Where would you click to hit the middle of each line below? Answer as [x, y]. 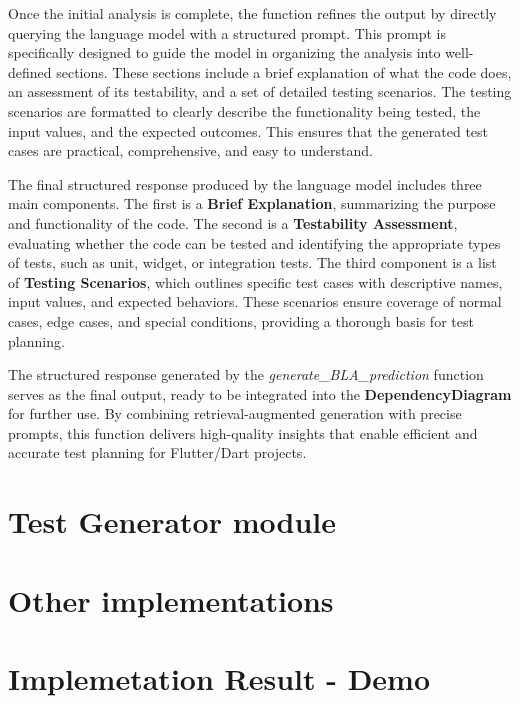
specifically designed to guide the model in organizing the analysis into [224, 52]
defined [30, 71]
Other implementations [171, 599]
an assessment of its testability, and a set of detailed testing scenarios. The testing [260, 91]
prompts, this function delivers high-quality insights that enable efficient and [243, 432]
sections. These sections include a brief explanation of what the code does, [284, 71]
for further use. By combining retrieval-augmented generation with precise [235, 413]
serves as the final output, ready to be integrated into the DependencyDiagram [260, 393]
